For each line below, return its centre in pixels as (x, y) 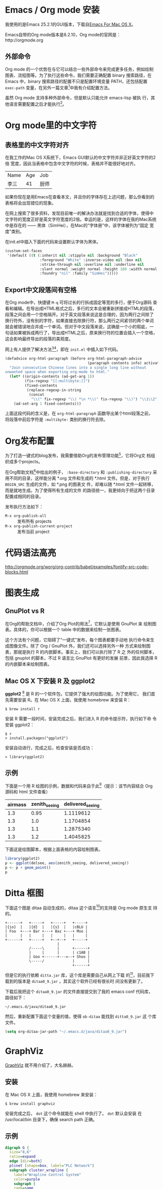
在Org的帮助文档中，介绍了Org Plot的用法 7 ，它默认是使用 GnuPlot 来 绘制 (79, 623)
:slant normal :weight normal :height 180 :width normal (98, 269)
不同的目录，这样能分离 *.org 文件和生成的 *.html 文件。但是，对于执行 (79, 478)
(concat (37, 394)
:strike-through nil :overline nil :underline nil (92, 264)
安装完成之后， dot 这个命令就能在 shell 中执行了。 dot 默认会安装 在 (73, 1113)
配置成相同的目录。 (24, 496)
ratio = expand (23, 1157)
